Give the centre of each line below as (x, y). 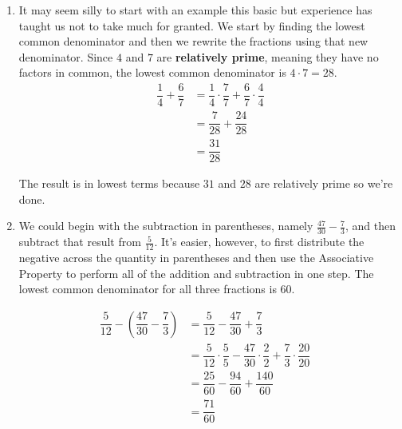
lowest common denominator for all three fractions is (148, 289)
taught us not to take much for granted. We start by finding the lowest (192, 25)
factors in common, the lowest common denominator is (152, 72)
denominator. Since (66, 56)
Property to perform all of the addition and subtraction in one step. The (196, 273)
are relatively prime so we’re (324, 183)
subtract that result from (80, 242)
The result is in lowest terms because (109, 183)
